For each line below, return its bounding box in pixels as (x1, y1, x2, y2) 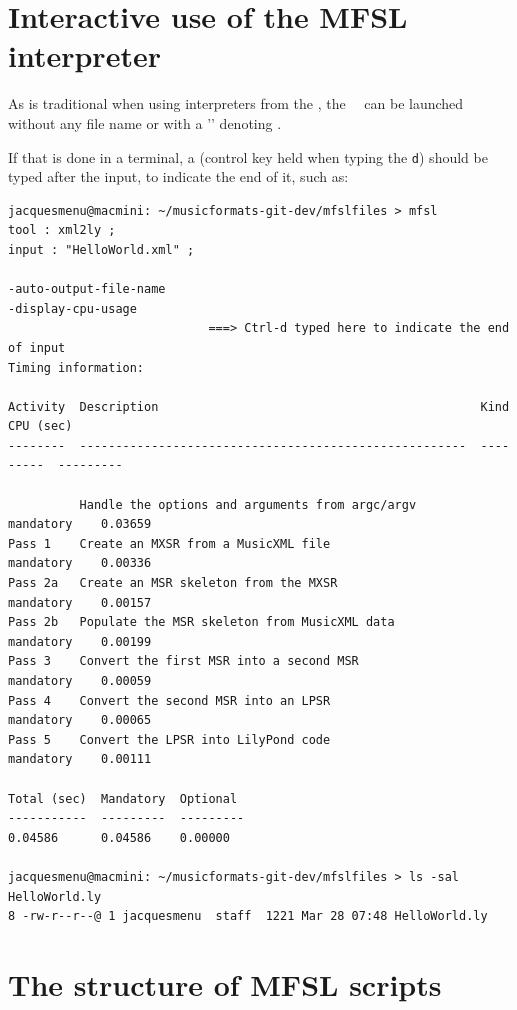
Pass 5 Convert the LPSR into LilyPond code (8, 732, 331, 747)
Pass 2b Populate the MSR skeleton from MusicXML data (8, 615, 395, 630)
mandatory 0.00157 (8, 595, 152, 610)
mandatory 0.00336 (8, 556, 152, 571)
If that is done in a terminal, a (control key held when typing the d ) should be (8, 146, 488, 167)
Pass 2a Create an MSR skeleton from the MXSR (8, 576, 338, 591)
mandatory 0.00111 (8, 752, 152, 767)
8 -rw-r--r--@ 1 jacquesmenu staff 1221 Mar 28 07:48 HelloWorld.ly (8, 909, 488, 924)
